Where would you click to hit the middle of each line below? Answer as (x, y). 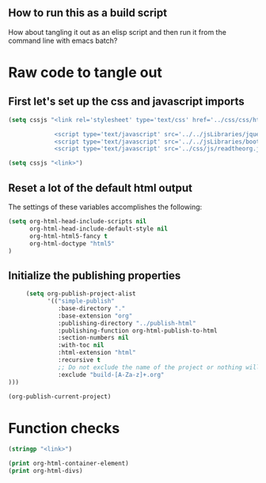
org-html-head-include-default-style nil (99, 229)
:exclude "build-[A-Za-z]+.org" (111, 375)
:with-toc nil (81, 345)
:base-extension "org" (95, 316)
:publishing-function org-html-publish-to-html (138, 331)
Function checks (64, 428)
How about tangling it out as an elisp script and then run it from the (118, 32)
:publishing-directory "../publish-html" (127, 323)
